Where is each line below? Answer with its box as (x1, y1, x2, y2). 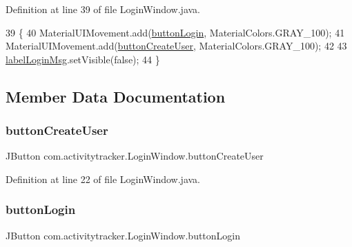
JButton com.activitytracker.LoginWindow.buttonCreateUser (6, 149, 264, 163)
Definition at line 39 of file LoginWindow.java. (6, 2, 200, 16)
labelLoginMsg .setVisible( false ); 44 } (6, 52, 160, 66)
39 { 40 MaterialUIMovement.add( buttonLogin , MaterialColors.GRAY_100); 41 (6, 25, 345, 39)
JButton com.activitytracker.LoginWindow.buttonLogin (6, 228, 241, 242)
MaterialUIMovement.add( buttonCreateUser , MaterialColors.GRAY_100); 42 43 (6, 39, 347, 53)
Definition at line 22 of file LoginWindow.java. (6, 171, 200, 186)
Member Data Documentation (6, 85, 226, 107)
